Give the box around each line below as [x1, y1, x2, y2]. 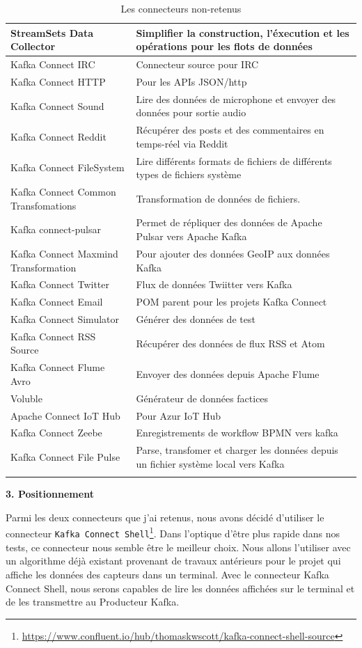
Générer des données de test [136, 312, 255, 326]
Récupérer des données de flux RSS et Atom [136, 335, 325, 350]
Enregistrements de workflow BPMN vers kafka [136, 425, 338, 440]
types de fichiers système [136, 167, 242, 182]
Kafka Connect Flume [10, 360, 105, 374]
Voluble [10, 390, 42, 405]
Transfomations [10, 198, 77, 212]
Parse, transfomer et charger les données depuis [136, 443, 338, 457]
